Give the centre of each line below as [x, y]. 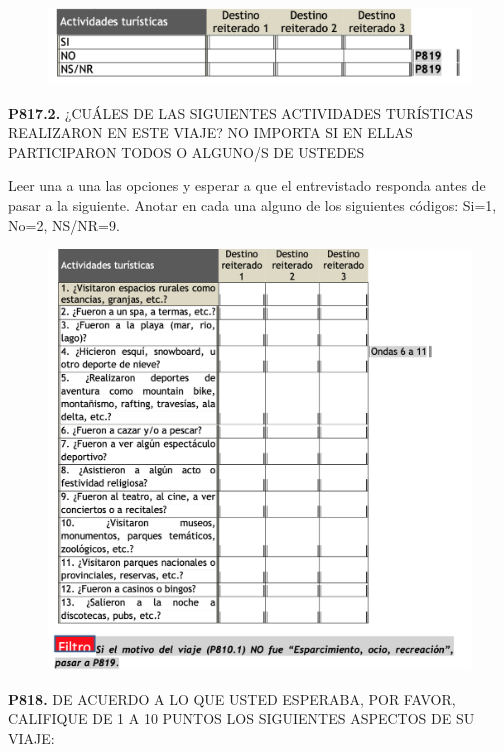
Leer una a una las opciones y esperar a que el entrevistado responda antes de [247, 185]
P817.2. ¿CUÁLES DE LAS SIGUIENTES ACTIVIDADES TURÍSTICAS [241, 112]
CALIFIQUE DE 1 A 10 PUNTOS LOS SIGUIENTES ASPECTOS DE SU [241, 718]
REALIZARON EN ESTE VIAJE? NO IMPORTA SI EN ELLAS [210, 132]
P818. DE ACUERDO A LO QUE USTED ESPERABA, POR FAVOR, [232, 698]
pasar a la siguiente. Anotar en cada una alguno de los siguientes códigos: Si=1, [252, 204]
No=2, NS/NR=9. [64, 224]
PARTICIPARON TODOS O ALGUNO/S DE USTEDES [186, 151]
